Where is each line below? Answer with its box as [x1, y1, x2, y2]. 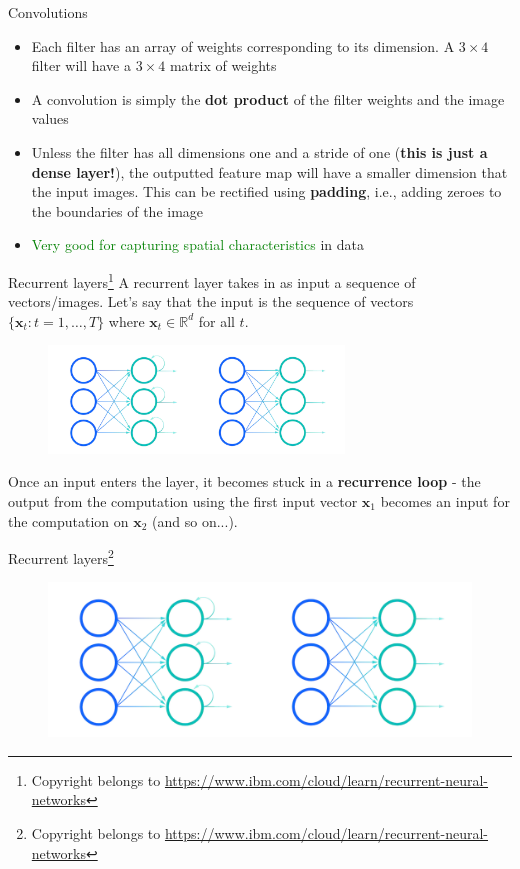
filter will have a [31, 55, 132, 76]
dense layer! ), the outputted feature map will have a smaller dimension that [31, 161, 508, 182]
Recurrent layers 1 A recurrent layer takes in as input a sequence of [8, 268, 416, 292]
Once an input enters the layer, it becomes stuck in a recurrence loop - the [8, 471, 481, 492]
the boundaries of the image [31, 200, 204, 221]
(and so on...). [152, 510, 238, 531]
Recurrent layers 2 [8, 545, 114, 568]
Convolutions [8, 2, 88, 22]
